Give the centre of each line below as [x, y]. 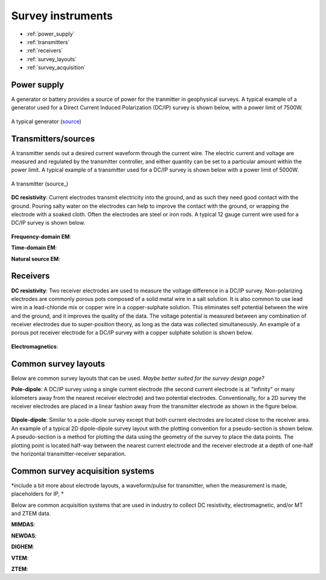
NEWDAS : [24, 535]
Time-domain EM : [34, 248]
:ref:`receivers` [45, 51]
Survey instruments [62, 16]
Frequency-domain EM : [41, 236]
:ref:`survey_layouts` [51, 59]
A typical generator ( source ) [46, 121]
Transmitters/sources [53, 139]
